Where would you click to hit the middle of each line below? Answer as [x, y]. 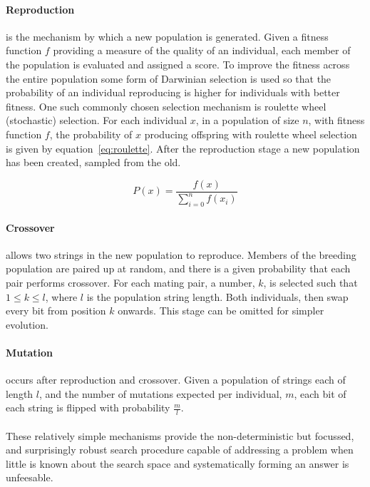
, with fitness [336, 120]
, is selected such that [310, 282]
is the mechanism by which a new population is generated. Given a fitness [167, 36]
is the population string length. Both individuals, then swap [217, 296]
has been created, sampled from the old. [93, 162]
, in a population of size [247, 120]
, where [61, 296]
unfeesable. [30, 477]
